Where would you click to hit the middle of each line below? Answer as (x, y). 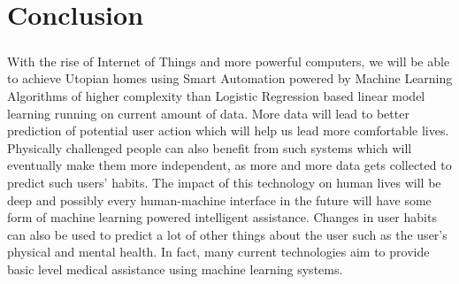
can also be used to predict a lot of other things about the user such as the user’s (227, 234)
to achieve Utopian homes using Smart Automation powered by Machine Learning (230, 78)
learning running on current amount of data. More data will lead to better (208, 113)
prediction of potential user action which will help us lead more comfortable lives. (228, 130)
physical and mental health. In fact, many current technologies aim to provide (218, 252)
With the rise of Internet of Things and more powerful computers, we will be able (229, 61)
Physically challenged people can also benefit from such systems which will (210, 147)
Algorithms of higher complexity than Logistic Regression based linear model (216, 95)
